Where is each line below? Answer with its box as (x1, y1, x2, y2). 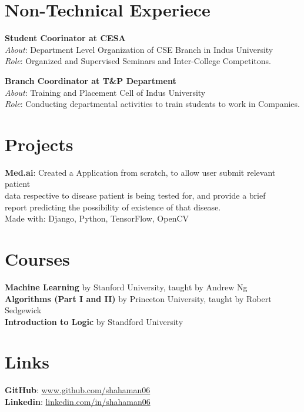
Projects (5, 132, 74, 156)
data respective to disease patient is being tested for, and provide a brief (5, 189, 266, 201)
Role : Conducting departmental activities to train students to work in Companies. (5, 98, 300, 110)
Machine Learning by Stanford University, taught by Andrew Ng (5, 280, 248, 293)
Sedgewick (5, 304, 42, 316)
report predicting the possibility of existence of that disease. (5, 200, 221, 213)
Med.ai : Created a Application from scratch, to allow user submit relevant (5, 166, 276, 178)
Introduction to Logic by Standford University (5, 315, 183, 327)
